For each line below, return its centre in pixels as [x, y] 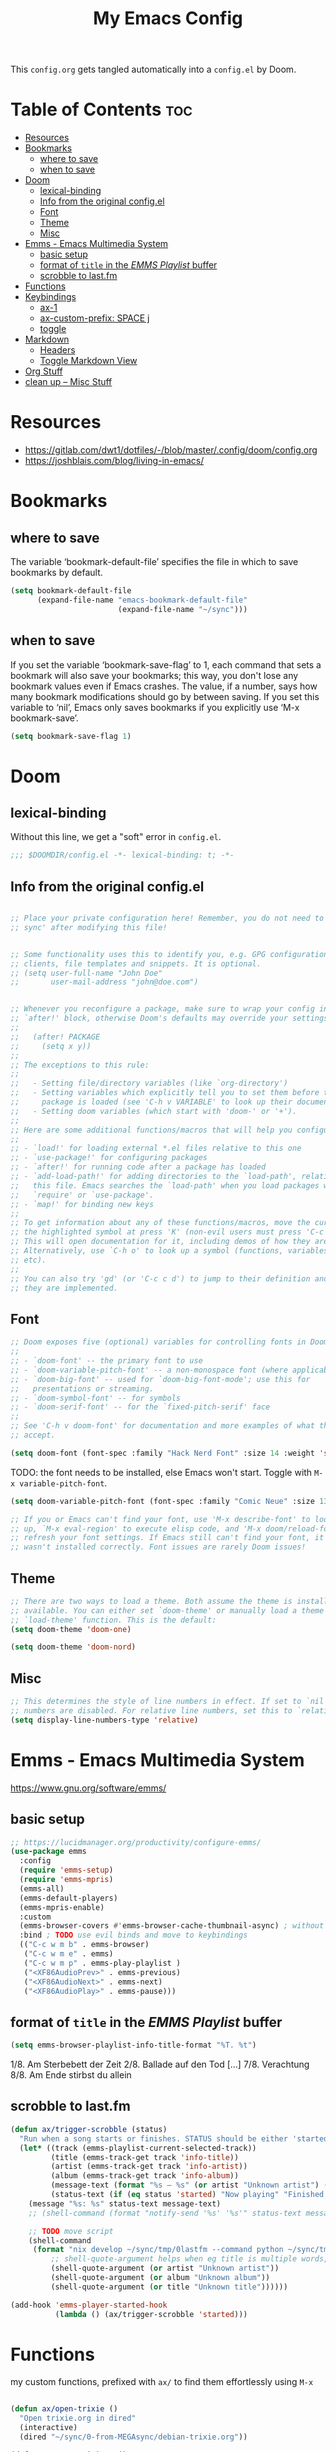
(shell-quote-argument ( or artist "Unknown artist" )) [165, 2268]
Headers [57, 350]
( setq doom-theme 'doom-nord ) [73, 1647]
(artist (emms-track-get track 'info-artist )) [149, 2167]
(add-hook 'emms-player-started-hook [89, 2305]
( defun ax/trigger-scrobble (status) [89, 2129]
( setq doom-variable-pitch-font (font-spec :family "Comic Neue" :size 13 [169, 1501]
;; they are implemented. [64, 1288]
